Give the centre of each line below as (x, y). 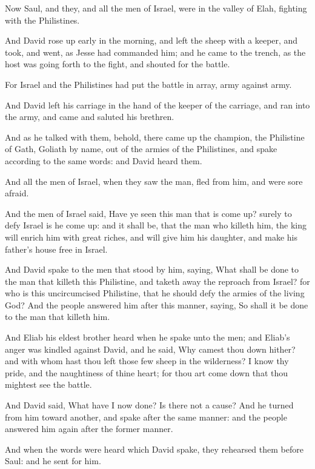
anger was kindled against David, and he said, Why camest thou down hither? (150, 349)
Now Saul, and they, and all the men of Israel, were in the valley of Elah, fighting (156, 8)
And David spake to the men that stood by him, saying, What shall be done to (152, 269)
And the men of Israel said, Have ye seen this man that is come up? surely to (148, 213)
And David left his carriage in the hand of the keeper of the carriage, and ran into (157, 105)
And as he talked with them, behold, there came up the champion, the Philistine (155, 137)
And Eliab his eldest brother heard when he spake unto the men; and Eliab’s (148, 337)
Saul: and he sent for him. (53, 461)
